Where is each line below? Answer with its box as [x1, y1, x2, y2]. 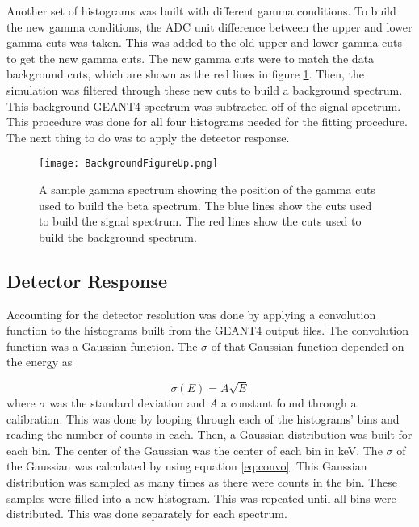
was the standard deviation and [49, 394, 206, 411]
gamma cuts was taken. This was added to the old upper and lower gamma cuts [6, 34, 403, 51]
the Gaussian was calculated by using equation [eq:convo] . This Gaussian [6, 457, 367, 474]
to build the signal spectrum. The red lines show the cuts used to [39, 213, 362, 230]
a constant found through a [221, 394, 357, 411]
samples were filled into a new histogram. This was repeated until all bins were [6, 489, 396, 506]
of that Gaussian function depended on [211, 337, 404, 354]
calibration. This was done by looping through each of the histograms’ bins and [6, 410, 400, 427]
